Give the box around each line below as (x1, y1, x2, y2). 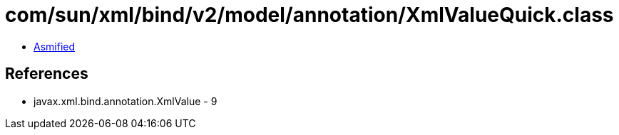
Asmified (34, 40, 76, 53)
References (5, 65, 88, 83)
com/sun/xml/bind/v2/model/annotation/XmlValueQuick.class (5, 3, 614, 27)
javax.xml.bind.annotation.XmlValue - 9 (34, 94, 218, 107)
